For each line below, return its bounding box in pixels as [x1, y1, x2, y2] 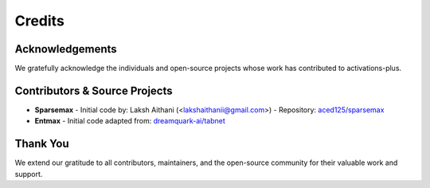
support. [14, 169, 43, 178]
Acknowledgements [14, 42, 117, 56]
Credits [14, 12, 65, 29]
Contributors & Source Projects [14, 84, 173, 97]
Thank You [14, 137, 69, 151]
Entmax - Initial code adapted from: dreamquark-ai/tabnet [34, 116, 226, 126]
